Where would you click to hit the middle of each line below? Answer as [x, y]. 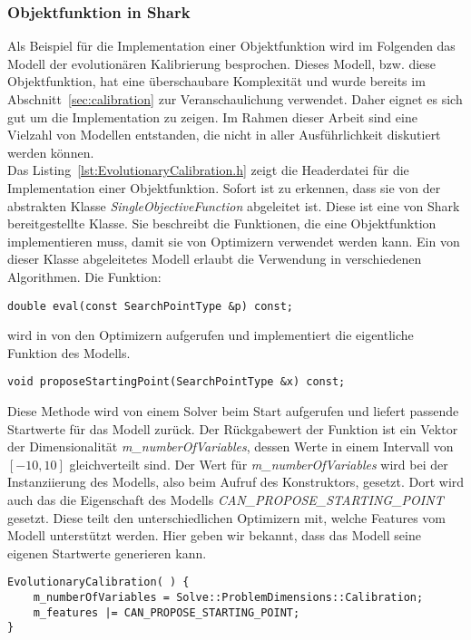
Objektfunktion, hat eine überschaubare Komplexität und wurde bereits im [216, 81]
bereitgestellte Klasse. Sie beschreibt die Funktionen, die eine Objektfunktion [222, 223]
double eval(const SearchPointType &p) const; [150, 306]
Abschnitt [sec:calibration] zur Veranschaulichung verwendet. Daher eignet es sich [235, 99]
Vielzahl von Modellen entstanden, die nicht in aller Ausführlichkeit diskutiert [224, 135]
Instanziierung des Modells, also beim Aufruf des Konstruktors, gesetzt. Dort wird [236, 482]
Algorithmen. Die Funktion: [84, 276]
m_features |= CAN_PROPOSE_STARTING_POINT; [167, 612]
